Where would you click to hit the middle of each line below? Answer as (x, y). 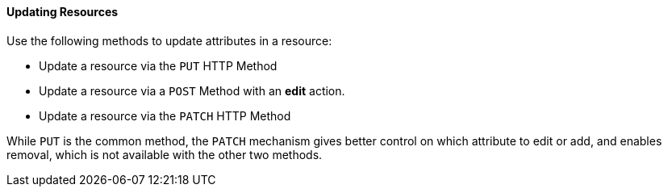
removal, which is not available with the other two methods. (165, 154)
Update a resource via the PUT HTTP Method (158, 65)
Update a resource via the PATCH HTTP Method (165, 115)
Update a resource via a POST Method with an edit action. (192, 90)
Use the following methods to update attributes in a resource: (169, 40)
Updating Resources (63, 12)
